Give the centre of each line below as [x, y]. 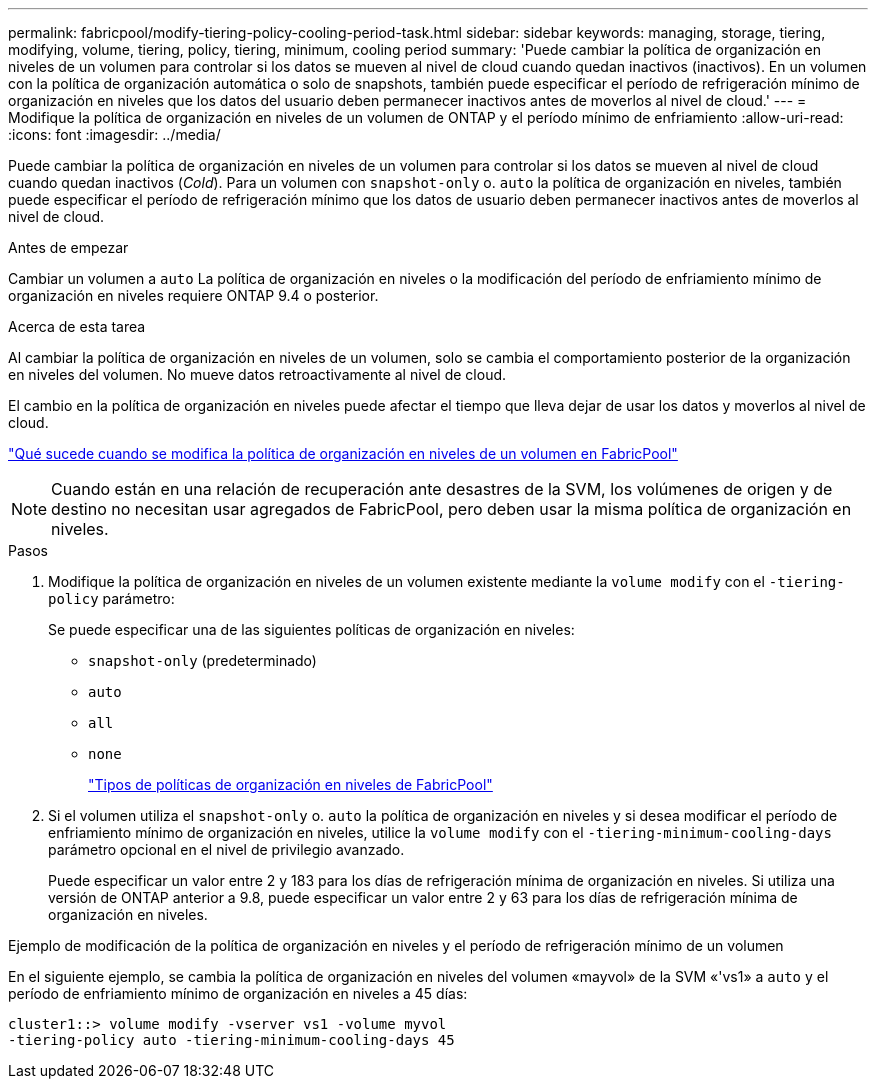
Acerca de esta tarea [77, 326]
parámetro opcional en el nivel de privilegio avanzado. [226, 849]
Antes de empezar [68, 247]
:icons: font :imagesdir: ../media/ [114, 134]
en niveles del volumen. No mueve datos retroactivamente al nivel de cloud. [257, 374]
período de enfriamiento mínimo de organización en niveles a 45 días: [238, 993]
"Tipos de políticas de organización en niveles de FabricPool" [290, 784]
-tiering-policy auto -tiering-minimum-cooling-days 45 [231, 1040]
